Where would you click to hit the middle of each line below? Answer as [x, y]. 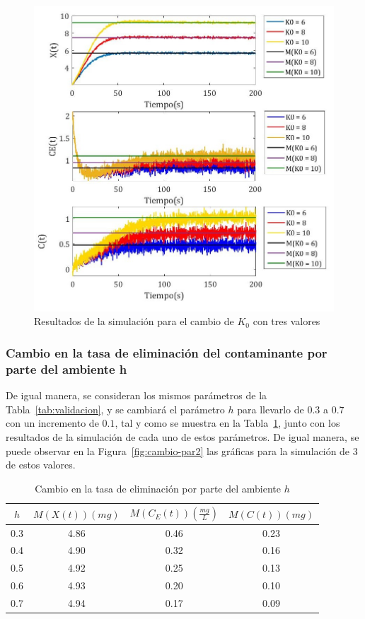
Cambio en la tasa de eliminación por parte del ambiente [158, 488]
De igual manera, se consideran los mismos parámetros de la [137, 395]
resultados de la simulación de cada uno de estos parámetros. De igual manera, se [182, 436]
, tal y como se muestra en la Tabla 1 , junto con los [227, 423]
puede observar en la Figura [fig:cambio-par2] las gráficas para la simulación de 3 [182, 450]
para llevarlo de [271, 409]
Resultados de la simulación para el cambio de [134, 321]
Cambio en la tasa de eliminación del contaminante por [167, 352]
